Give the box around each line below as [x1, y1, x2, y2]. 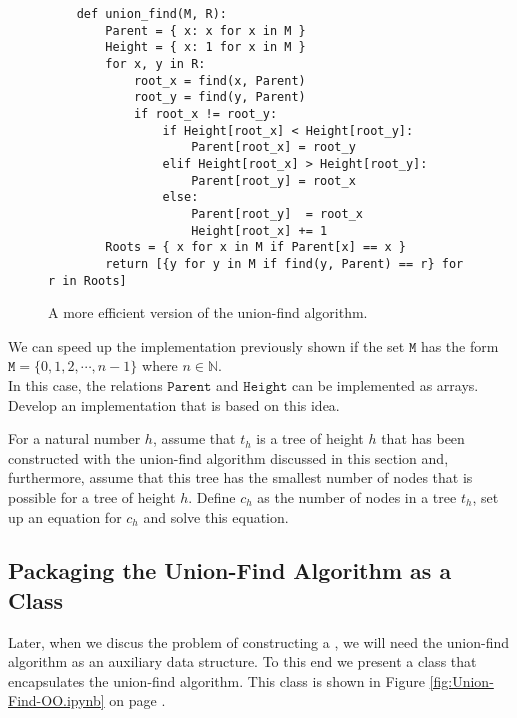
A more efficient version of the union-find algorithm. [48, 302, 368, 323]
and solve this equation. [143, 506, 289, 527]
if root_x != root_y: [133, 106, 278, 121]
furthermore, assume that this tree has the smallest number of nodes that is [8, 467, 473, 488]
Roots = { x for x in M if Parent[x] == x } [105, 240, 406, 255]
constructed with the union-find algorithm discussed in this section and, [8, 447, 449, 468]
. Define [188, 486, 236, 507]
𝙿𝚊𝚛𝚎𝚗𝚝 [167, 379, 212, 394]
